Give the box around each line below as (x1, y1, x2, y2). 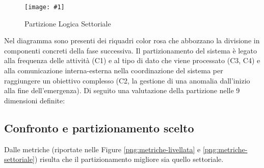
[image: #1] (24, 4, 65, 11)
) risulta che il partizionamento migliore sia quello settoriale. (35, 154, 224, 164)
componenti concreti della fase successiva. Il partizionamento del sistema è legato (4, 45, 257, 55)
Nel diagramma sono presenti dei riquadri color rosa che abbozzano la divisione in (4, 35, 260, 46)
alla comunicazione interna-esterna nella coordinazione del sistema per (4, 65, 223, 76)
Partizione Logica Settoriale (24, 18, 111, 29)
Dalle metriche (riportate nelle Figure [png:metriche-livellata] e (4, 144, 201, 154)
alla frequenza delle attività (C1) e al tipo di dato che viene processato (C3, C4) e (4, 55, 260, 66)
